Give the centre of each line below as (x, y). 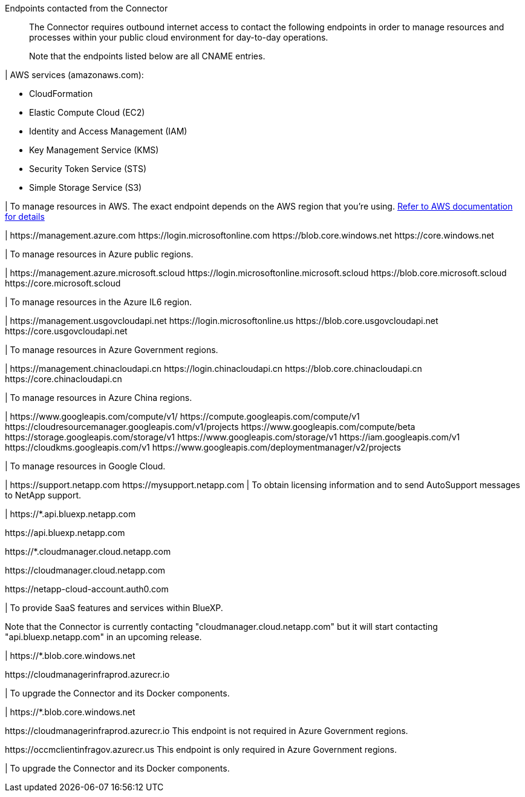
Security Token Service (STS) (88, 169)
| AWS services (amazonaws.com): (74, 75)
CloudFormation (61, 94)
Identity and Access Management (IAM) (108, 131)
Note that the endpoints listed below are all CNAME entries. (147, 56)
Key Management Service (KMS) (94, 150)
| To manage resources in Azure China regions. (99, 398)
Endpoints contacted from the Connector (86, 8)
